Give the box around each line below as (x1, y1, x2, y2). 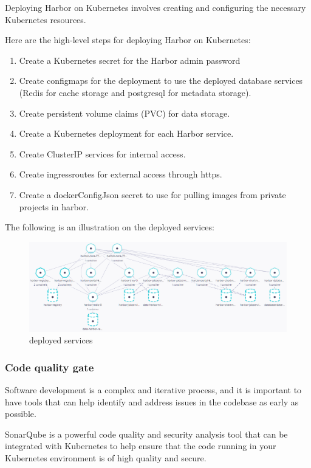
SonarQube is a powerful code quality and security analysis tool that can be (5, 427, 288, 440)
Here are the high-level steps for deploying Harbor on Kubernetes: (5, 33, 251, 46)
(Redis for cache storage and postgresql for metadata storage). (19, 86, 251, 98)
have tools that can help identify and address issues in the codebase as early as (5, 395, 299, 408)
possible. (5, 407, 36, 420)
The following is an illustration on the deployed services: (5, 221, 214, 233)
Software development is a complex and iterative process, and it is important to (5, 383, 302, 396)
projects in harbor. (19, 200, 89, 213)
